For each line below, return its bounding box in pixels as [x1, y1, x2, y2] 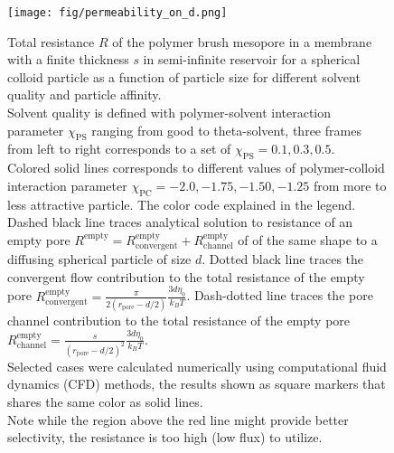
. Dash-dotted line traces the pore [186, 286, 373, 305]
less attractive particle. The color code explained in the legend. [7, 194, 356, 213]
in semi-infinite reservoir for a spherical [143, 50, 361, 69]
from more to [313, 175, 387, 194]
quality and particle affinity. [7, 85, 162, 104]
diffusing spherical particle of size [7, 250, 192, 269]
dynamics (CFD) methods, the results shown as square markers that [7, 374, 386, 393]
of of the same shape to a [238, 230, 378, 249]
